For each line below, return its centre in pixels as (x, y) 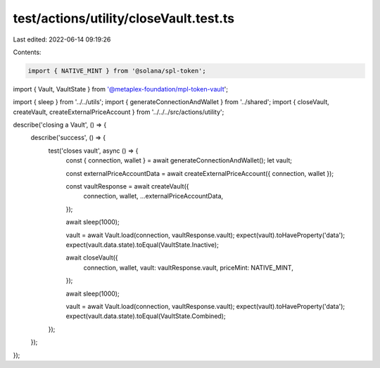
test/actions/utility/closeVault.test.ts (124, 18)
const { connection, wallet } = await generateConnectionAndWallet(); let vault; (179, 160)
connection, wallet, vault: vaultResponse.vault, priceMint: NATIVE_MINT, (188, 267)
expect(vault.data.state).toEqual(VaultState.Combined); (146, 316)
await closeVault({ (92, 258)
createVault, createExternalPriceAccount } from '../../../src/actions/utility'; (119, 112)
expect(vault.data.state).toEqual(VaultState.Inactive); (142, 245)
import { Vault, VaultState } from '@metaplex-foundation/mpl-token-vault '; (121, 89)
